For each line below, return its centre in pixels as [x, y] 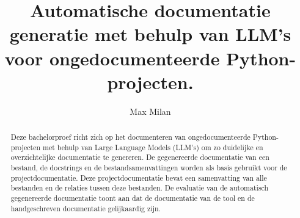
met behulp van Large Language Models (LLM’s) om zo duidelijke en [153, 147]
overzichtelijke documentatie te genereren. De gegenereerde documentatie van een [140, 157]
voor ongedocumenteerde [112, 58]
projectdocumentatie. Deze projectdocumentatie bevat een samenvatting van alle [139, 177]
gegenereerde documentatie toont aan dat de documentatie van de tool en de [133, 198]
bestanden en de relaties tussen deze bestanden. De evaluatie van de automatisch [140, 188]
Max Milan [150, 111]
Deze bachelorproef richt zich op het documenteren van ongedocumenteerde [130, 137]
